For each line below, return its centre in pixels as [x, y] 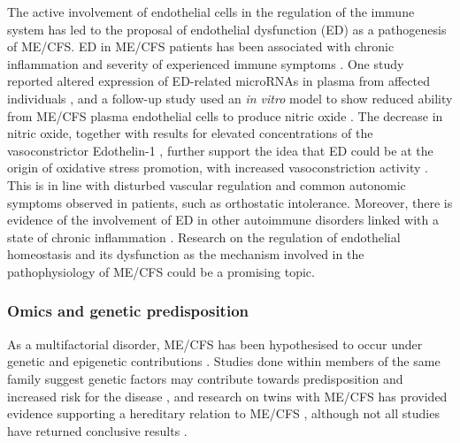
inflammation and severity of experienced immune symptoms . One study [206, 63]
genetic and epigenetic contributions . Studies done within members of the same [224, 361]
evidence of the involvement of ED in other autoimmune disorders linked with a [223, 220]
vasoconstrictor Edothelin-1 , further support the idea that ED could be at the [220, 150]
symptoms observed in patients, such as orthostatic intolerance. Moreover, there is [230, 202]
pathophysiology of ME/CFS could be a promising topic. [161, 271]
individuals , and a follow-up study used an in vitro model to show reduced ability [230, 98]
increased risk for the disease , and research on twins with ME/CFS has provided [227, 396]
